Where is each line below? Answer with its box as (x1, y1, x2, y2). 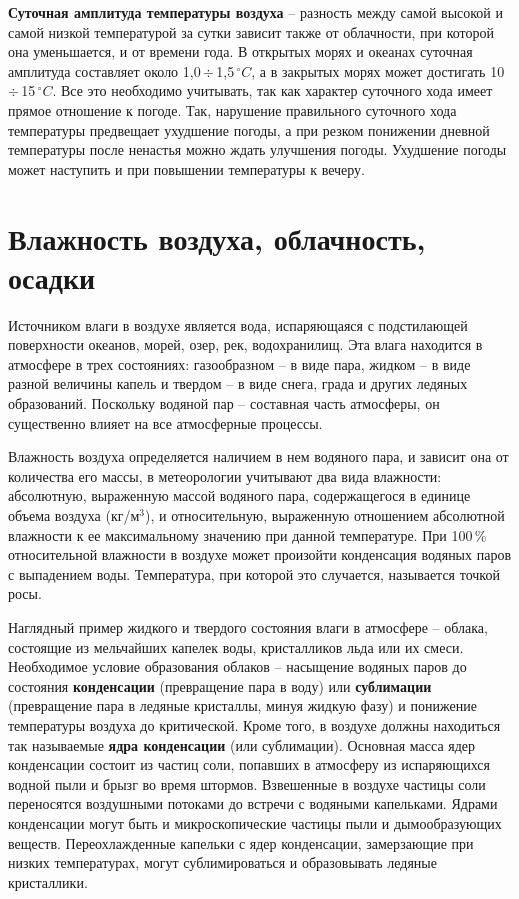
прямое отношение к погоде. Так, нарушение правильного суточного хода (8, 99, 457, 120)
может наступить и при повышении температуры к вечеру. (8, 158, 366, 179)
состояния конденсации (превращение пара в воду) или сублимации (8, 675, 432, 696)
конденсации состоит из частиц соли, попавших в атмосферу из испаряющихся (8, 754, 490, 775)
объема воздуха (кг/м (8, 505, 140, 525)
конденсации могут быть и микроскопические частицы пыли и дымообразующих (8, 812, 502, 833)
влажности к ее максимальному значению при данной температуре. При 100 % (8, 524, 487, 545)
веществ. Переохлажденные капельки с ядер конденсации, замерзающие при (8, 832, 474, 853)
